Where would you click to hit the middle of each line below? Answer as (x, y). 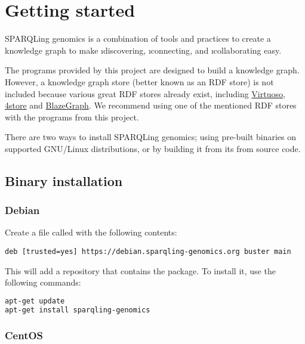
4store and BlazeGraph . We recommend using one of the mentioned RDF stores (151, 105)
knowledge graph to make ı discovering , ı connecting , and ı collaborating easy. (143, 50)
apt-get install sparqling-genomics (78, 310)
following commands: (43, 282)
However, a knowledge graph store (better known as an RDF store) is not (139, 81)
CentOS (24, 335)
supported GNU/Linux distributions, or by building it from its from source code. (153, 148)
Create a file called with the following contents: (91, 232)
